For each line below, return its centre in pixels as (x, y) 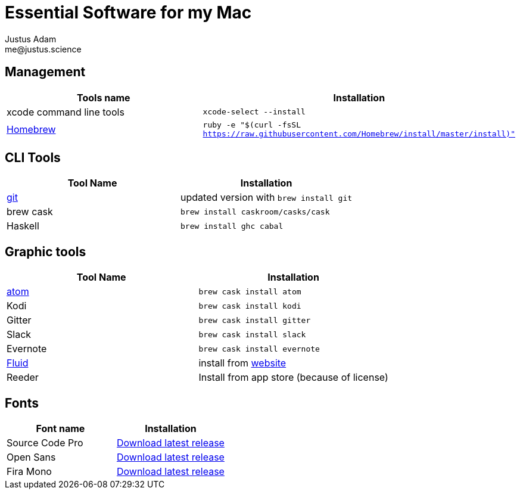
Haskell (23, 226)
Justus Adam (31, 39)
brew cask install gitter (255, 320)
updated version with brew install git (267, 198)
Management (45, 72)
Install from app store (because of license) (293, 378)
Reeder (23, 378)
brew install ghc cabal (232, 226)
